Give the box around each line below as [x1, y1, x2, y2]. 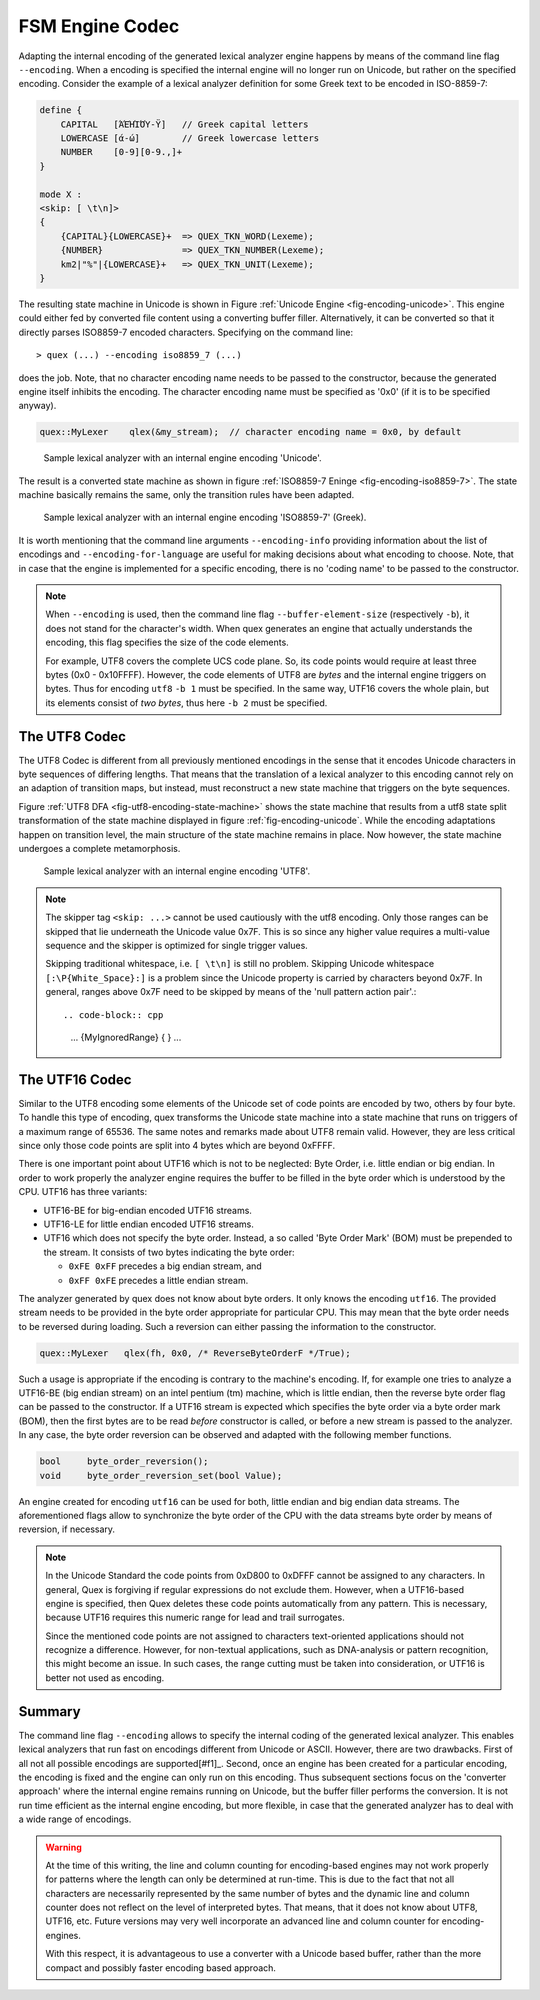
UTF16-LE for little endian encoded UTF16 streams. [43, 1218, 255, 1230]
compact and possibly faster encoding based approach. [45, 1961, 277, 1974]
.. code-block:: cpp [63, 1009, 164, 1020]
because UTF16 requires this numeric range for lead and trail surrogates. [45, 1611, 345, 1624]
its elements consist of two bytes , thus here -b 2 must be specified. [45, 696, 328, 709]
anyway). [18, 400, 57, 412]
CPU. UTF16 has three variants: [18, 1186, 148, 1198]
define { [39, 105, 83, 116]
